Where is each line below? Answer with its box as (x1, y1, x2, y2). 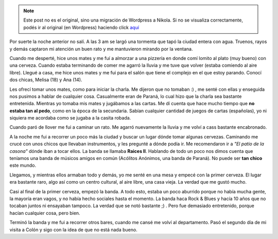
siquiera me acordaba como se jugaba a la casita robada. (9, 115, 131, 121)
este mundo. (9, 162, 36, 169)
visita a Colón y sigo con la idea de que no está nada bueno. (9, 226, 137, 233)
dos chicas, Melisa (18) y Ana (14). (9, 77, 82, 83)
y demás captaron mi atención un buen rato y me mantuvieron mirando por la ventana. (9, 46, 193, 52)
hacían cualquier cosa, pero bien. (9, 210, 80, 216)
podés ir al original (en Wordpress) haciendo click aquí (23, 24, 139, 30)
